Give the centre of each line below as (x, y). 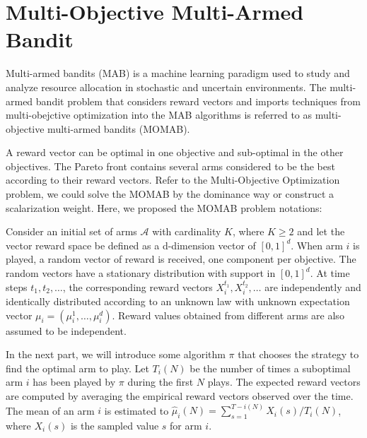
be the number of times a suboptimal (270, 368)
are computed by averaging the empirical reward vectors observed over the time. (180, 396)
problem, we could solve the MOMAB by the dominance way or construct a (170, 194)
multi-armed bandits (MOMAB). (119, 128)
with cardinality (187, 231)
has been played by (74, 382)
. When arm (317, 245)
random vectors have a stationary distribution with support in (141, 273)
